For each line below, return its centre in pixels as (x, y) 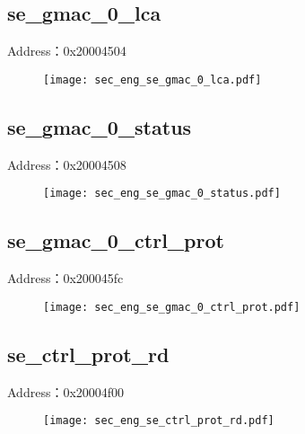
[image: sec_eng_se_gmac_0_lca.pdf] (152, 80)
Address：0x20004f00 (66, 391)
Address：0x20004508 (67, 164)
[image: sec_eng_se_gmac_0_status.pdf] (162, 194)
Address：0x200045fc (65, 278)
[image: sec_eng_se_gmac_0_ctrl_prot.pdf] (172, 307)
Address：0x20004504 (67, 51)
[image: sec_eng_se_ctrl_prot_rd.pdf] (159, 421)
